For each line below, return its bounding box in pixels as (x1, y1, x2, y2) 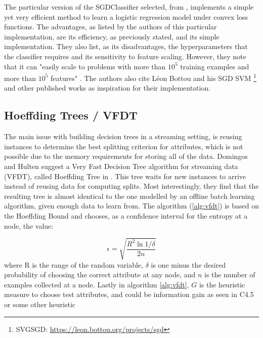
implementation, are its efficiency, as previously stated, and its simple (4, 31, 220, 41)
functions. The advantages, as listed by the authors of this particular (4, 21, 217, 32)
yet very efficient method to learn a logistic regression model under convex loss (4, 11, 248, 22)
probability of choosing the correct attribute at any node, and (4, 269, 196, 280)
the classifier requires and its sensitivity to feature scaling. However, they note (4, 51, 246, 61)
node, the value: (4, 220, 54, 231)
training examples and (180, 61, 249, 71)
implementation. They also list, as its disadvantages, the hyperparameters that (4, 41, 248, 52)
